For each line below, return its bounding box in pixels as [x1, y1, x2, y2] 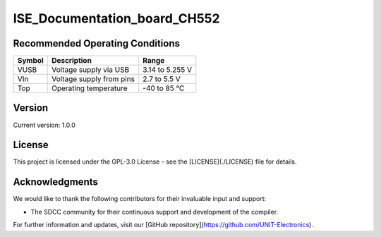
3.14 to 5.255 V [142, 65, 193, 75]
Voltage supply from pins [52, 74, 135, 84]
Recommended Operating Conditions [13, 37, 180, 49]
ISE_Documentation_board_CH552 [13, 11, 220, 26]
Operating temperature [52, 83, 128, 93]
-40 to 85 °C [142, 83, 185, 93]
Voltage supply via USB [52, 65, 130, 75]
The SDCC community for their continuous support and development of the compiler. [30, 207, 279, 216]
